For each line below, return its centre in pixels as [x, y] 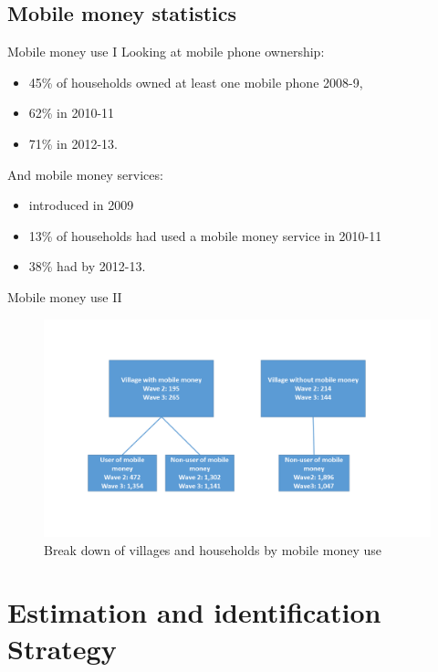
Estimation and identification [194, 612]
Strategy [62, 648]
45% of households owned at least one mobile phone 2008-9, [196, 82]
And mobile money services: [85, 174]
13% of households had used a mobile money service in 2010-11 [205, 235]
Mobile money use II [65, 296]
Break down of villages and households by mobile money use [213, 549]
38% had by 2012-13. [87, 266]
